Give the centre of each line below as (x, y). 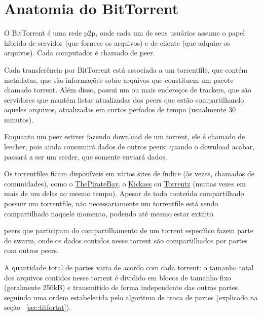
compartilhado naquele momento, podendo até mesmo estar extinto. (110, 213)
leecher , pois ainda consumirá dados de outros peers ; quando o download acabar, (129, 147)
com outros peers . (31, 250)
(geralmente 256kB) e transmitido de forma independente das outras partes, (122, 287)
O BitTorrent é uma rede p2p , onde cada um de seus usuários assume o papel (125, 33)
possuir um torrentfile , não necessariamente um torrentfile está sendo (111, 203)
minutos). (19, 119)
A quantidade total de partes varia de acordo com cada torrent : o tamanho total (129, 267)
